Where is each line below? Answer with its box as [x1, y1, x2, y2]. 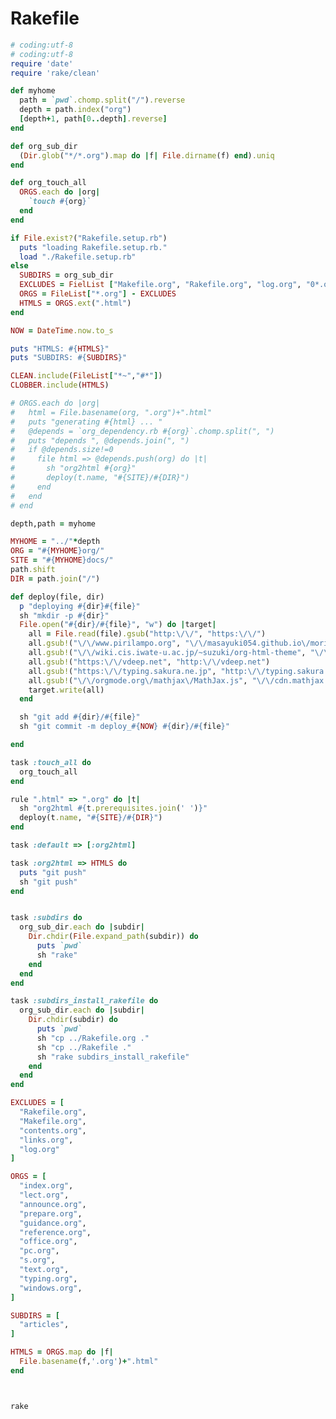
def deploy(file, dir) [10, 592, 105, 602]
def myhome [10, 86, 56, 96]
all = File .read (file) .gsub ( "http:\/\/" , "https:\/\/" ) [28, 629, 267, 639]
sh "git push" [19, 877, 78, 887]
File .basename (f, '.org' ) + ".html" [19, 1357, 159, 1367]
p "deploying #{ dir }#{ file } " [19, 601, 141, 611]
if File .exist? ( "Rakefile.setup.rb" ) [10, 233, 168, 243]
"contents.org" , [19, 1125, 87, 1136]
